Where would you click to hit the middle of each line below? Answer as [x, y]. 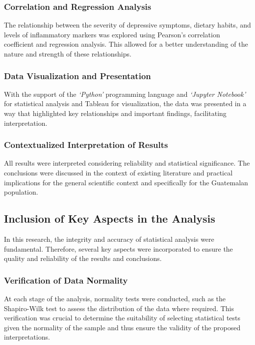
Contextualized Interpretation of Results [86, 145]
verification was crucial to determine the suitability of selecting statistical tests [122, 318]
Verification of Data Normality [66, 280]
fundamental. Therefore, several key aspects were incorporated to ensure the [118, 248]
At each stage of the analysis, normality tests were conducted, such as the [115, 298]
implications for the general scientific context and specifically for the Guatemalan [126, 182]
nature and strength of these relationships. [68, 54]
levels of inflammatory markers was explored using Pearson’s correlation [112, 34]
